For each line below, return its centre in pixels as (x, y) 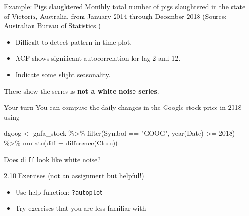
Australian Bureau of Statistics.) (52, 26)
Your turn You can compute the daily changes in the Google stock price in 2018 (123, 107)
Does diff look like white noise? (52, 159)
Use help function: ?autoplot (59, 191)
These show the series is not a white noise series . (82, 91)
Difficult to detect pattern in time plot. (74, 42)
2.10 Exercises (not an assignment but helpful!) (74, 175)
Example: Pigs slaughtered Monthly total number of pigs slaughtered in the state (125, 6)
